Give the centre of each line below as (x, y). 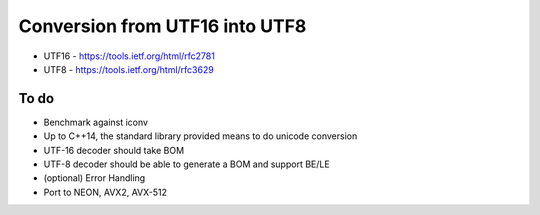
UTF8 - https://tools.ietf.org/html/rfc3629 (128, 69)
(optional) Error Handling (94, 178)
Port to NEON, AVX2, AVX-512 (105, 192)
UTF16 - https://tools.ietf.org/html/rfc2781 (129, 56)
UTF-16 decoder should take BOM (114, 150)
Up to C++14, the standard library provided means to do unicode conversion (200, 136)
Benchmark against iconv (96, 122)
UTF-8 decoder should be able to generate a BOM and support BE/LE (186, 164)
